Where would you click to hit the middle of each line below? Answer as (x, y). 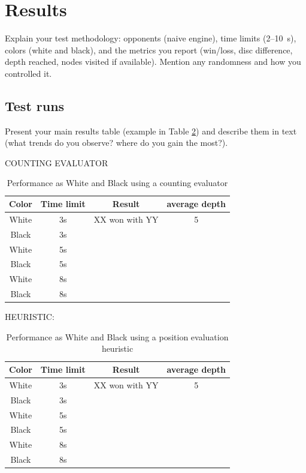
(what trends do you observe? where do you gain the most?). (116, 143)
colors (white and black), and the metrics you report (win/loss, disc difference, (149, 50)
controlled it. (28, 73)
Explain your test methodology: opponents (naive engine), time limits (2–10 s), (151, 38)
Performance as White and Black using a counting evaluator (117, 183)
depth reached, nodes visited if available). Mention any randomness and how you (153, 62)
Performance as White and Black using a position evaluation (117, 336)
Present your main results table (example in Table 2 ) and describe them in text (151, 131)
